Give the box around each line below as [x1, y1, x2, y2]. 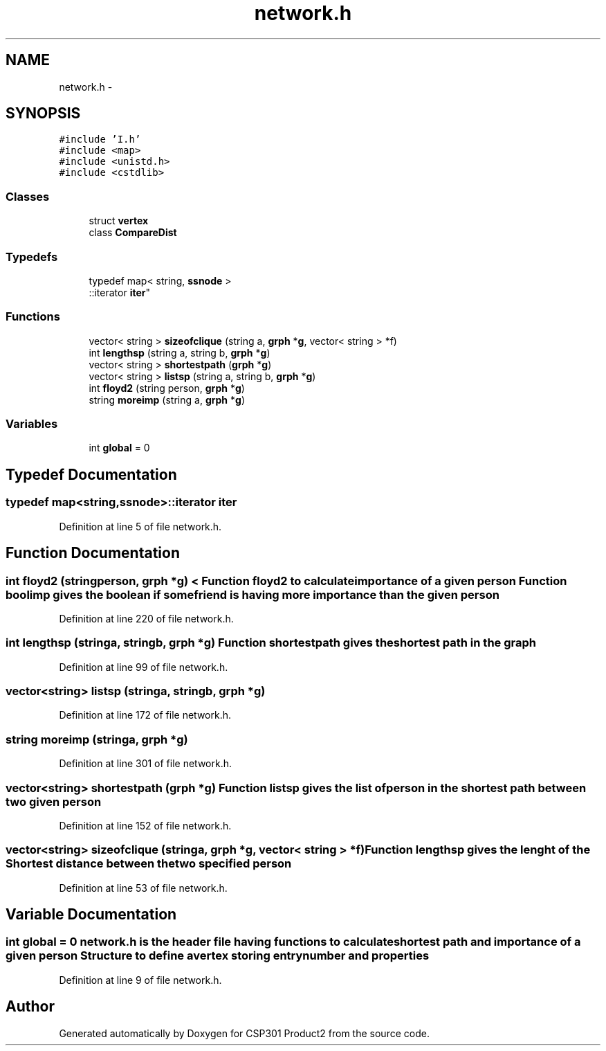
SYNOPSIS [6, 105, 81, 123]
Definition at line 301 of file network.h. [59, 757, 232, 770]
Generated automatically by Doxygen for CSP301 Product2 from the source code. [59, 1027, 430, 1039]
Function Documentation [6, 544, 180, 562]
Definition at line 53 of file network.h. [59, 881, 228, 894]
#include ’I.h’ [59, 134, 141, 145]
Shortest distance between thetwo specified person [6, 856, 292, 871]
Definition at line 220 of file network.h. [59, 612, 234, 625]
